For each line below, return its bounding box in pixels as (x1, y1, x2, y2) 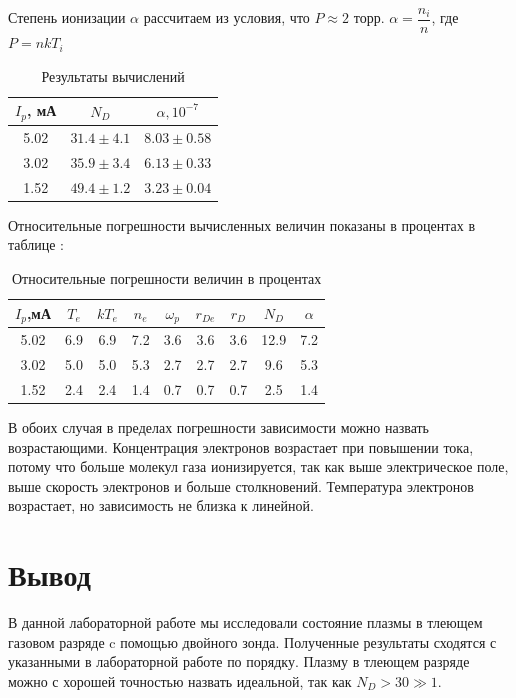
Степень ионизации (8, 7, 126, 28)
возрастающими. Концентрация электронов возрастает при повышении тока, (8, 436, 474, 457)
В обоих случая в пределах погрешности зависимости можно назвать (8, 417, 429, 437)
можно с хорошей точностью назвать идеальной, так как (8, 670, 352, 691)
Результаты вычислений (41, 65, 185, 86)
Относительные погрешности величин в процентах (11, 267, 322, 288)
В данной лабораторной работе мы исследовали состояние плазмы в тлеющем (8, 612, 483, 633)
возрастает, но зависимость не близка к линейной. (8, 495, 314, 516)
